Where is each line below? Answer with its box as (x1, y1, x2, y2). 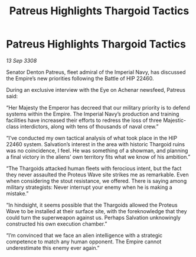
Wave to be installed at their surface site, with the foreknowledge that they (6, 207, 187, 214)
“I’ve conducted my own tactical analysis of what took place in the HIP (6, 134, 178, 142)
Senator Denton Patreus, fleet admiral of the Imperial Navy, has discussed (6, 68, 186, 75)
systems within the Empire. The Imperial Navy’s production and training (6, 110, 179, 117)
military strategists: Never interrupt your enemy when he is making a (6, 184, 172, 191)
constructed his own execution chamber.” (6, 220, 107, 227)
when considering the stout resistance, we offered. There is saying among (6, 177, 187, 184)
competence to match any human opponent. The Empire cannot (6, 238, 162, 245)
